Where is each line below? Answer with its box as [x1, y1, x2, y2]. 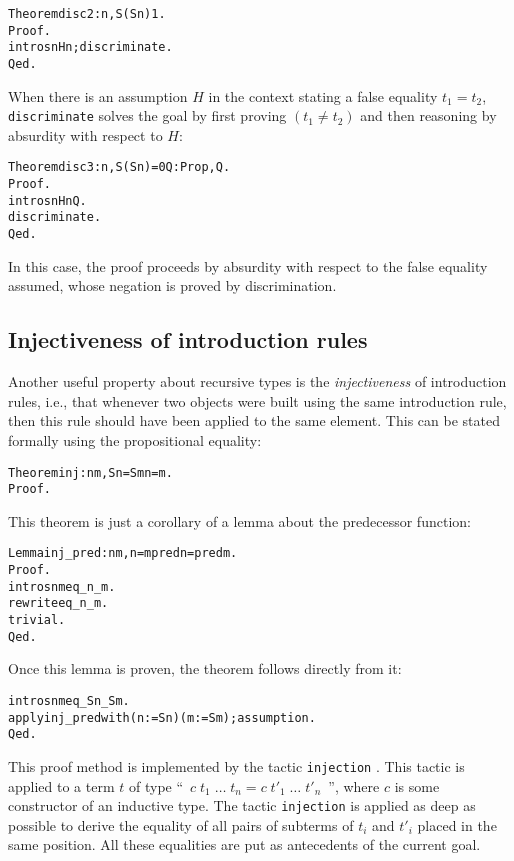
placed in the [417, 814, 497, 835]
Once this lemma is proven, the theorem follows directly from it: [8, 658, 402, 679]
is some [394, 775, 440, 796]
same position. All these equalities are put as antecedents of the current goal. [8, 834, 481, 855]
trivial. [8, 613, 66, 628]
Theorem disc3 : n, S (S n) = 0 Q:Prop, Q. [8, 160, 231, 175]
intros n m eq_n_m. [8, 579, 116, 594]
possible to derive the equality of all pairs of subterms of [8, 814, 354, 835]
